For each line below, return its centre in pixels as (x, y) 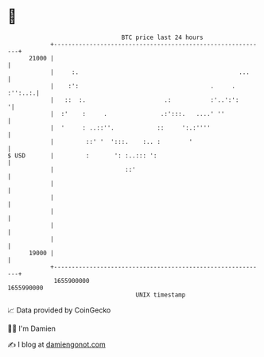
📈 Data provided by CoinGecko (59, 310)
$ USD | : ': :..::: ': (82, 155)
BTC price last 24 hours (162, 37)
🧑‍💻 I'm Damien (32, 328)
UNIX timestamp (161, 295)
